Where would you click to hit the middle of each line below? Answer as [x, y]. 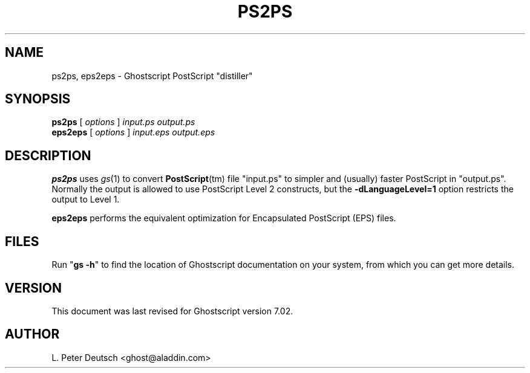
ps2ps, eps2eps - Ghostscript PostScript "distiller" [152, 76]
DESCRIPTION [48, 155]
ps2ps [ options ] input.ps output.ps [123, 122]
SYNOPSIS [38, 99]
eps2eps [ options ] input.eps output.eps [133, 132]
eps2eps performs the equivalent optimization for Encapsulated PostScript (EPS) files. [224, 218]
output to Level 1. [86, 199]
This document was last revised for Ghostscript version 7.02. [172, 311]
